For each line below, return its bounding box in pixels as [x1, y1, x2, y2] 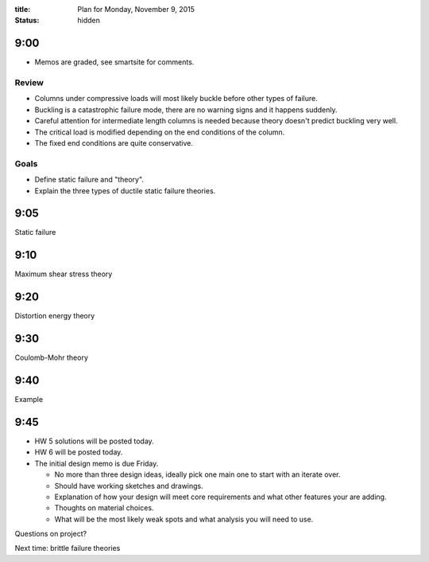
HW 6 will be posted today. [34, 447, 123, 457]
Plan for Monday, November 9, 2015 [77, 5, 195, 14]
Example [14, 395, 44, 404]
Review [14, 77, 44, 88]
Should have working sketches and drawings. [54, 481, 204, 490]
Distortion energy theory [14, 311, 95, 321]
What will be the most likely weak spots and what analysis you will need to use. [54, 514, 314, 524]
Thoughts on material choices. [54, 503, 154, 513]
